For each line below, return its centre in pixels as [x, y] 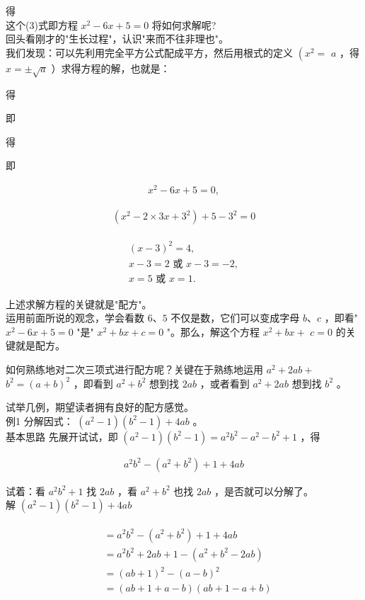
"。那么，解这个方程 [213, 331]
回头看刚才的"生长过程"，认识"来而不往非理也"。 [117, 39]
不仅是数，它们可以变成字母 [235, 318]
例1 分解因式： [40, 420]
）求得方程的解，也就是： [111, 68]
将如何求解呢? [184, 24]
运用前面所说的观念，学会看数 [75, 318]
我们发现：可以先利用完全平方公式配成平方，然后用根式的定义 [149, 52]
